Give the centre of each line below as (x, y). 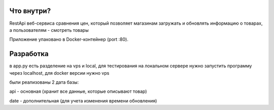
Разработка (29, 54)
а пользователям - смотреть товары (49, 30)
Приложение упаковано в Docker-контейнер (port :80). (69, 39)
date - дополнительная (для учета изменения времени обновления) (83, 100)
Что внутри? (30, 11)
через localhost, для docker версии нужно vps (59, 73)
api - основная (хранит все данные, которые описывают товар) (78, 91)
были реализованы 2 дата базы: (44, 82)
